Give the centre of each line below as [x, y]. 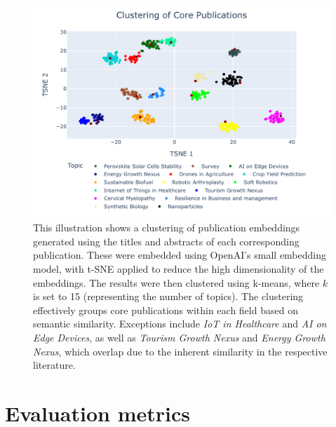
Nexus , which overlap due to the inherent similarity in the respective [180, 351]
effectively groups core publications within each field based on [166, 310]
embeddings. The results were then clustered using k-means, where [176, 282]
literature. [54, 365]
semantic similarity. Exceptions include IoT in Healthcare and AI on [180, 324]
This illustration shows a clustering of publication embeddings [167, 228]
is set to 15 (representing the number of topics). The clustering [168, 296]
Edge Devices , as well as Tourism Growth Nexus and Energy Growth [179, 338]
